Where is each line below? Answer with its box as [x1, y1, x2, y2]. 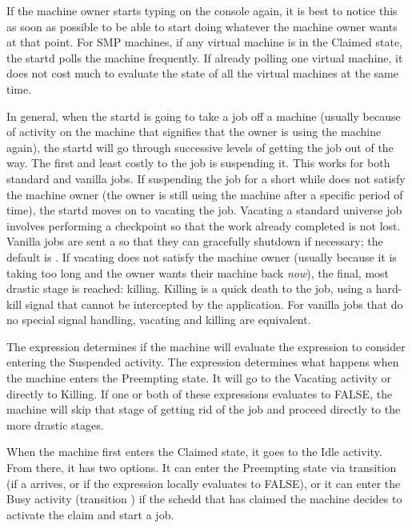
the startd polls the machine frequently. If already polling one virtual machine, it [6, 49, 403, 66]
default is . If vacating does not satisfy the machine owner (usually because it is [6, 248, 397, 265]
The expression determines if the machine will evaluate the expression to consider [6, 338, 406, 354]
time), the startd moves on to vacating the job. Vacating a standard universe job [6, 202, 402, 218]
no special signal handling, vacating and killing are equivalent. [6, 311, 311, 328]
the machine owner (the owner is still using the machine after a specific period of [6, 186, 403, 202]
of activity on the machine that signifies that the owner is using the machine [6, 123, 382, 140]
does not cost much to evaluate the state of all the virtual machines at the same [6, 65, 398, 82]
